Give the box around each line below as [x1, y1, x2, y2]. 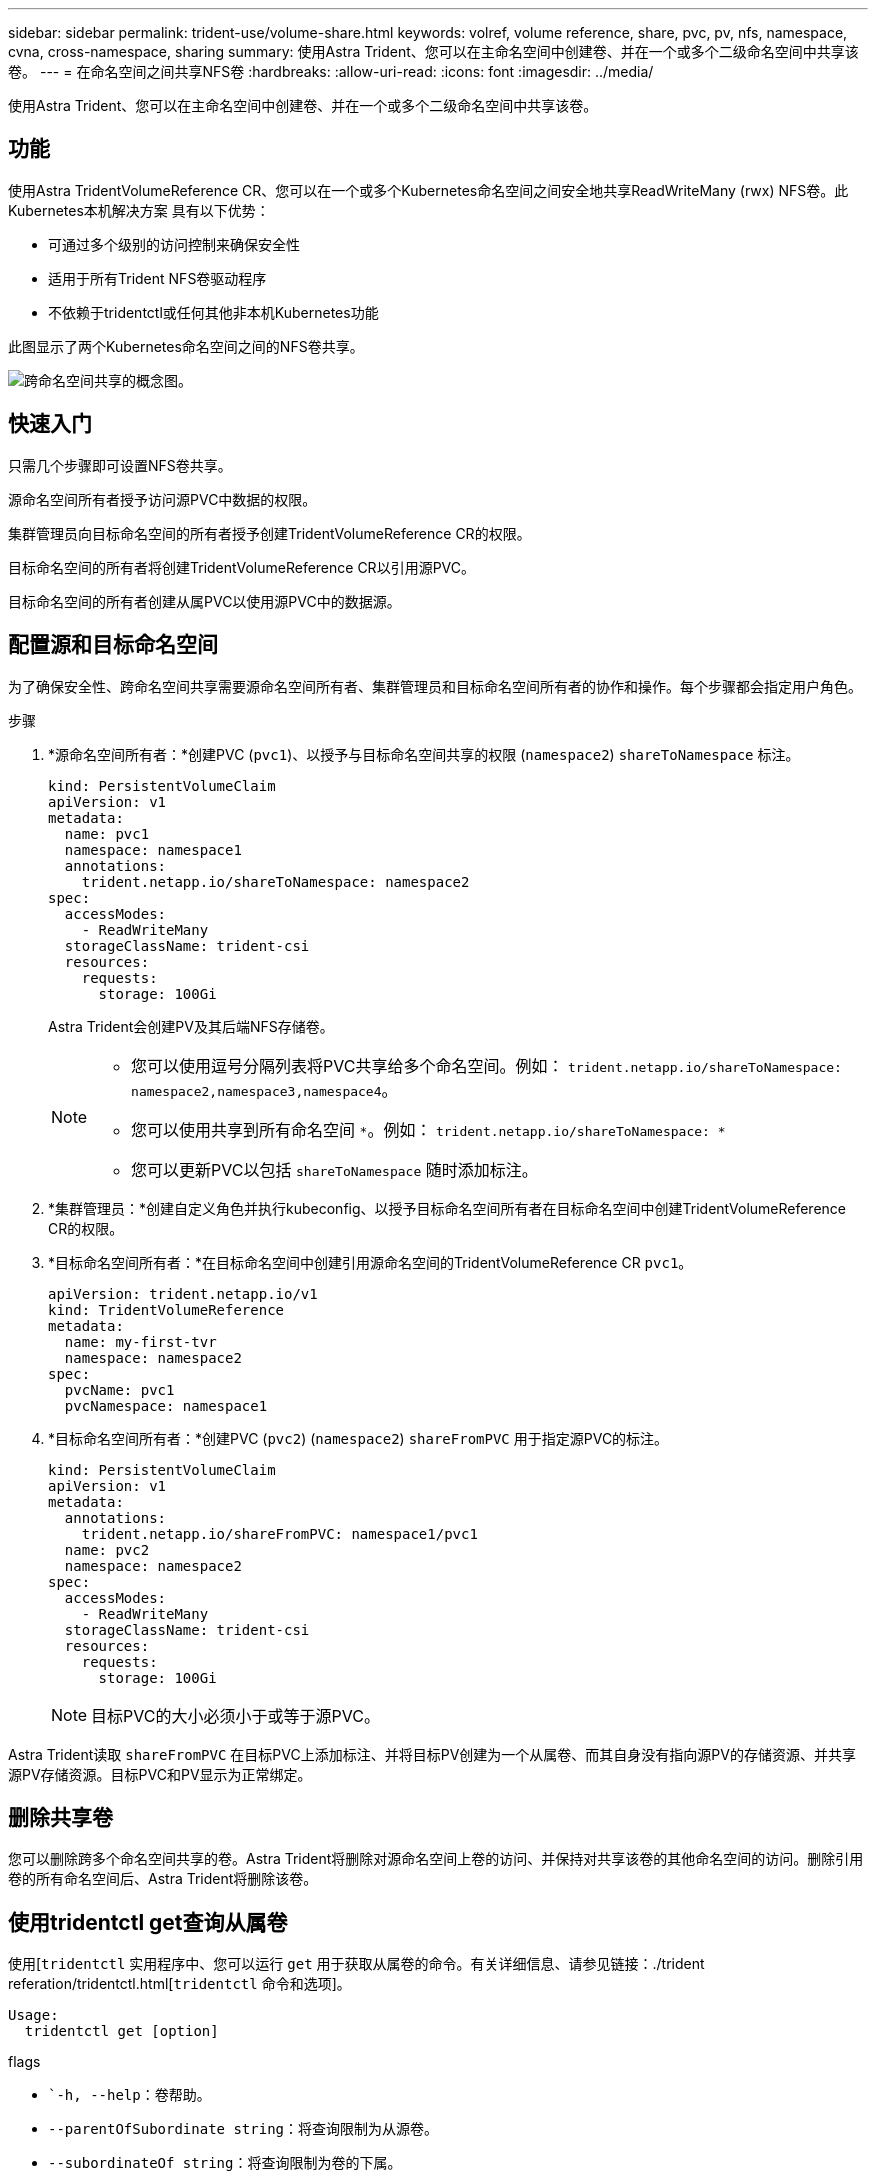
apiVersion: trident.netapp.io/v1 [48, 1285, 318, 1302]
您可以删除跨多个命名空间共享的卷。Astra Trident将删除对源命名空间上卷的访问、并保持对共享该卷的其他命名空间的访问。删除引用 [8, 1850, 864, 1868]
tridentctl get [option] [24, 2023, 219, 2040]
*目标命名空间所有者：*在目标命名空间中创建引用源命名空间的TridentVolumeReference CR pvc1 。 [48, 1253, 693, 1271]
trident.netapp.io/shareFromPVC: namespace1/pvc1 [81, 1525, 478, 1542]
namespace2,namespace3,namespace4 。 [131, 1079, 398, 1100]
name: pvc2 [64, 1541, 150, 1558]
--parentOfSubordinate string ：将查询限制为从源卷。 [48, 2120, 439, 2138]
